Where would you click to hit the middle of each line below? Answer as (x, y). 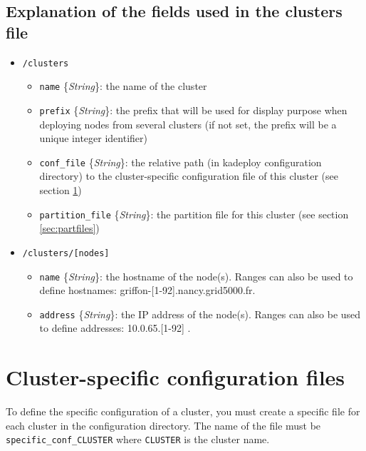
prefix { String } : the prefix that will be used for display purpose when (193, 110)
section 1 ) (61, 190)
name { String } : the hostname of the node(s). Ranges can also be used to (196, 276)
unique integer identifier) (93, 138)
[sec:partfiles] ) (69, 228)
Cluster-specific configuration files (176, 377)
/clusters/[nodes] (66, 253)
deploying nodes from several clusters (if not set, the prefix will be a (188, 124)
